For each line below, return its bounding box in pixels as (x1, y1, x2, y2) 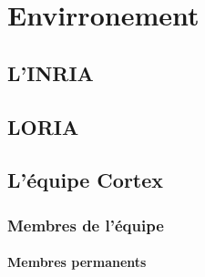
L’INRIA (7, 58, 94, 87)
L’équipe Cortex (7, 166, 164, 194)
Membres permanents (7, 252, 147, 272)
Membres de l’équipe (7, 213, 164, 236)
